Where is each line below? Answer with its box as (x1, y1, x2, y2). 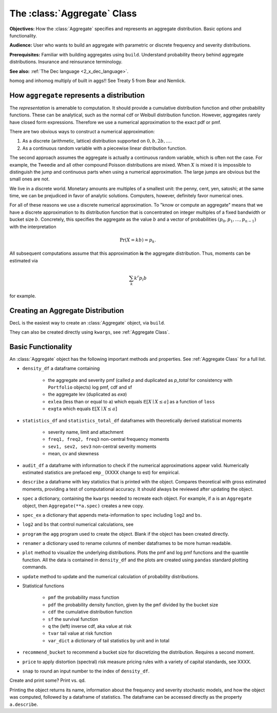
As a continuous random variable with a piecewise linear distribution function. (22, 145, 187, 151)
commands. (22, 564, 48, 570)
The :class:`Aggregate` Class (9, 8, 137, 19)
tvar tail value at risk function (48, 630, 112, 637)
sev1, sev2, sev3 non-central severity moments (48, 443, 156, 450)
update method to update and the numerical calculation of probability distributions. (22, 573, 200, 579)
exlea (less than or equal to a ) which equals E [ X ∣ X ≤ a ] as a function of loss (48, 398, 215, 404)
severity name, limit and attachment (48, 429, 124, 435)
